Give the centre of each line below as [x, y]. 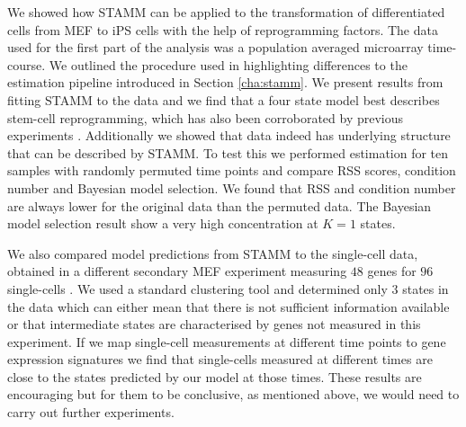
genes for [392, 271]
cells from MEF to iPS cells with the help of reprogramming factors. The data [223, 29]
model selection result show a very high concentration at [163, 223]
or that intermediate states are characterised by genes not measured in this [214, 324]
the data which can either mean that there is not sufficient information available [229, 306]
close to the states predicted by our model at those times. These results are [215, 376]
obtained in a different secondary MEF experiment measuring [177, 271]
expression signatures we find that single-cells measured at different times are [220, 359]
